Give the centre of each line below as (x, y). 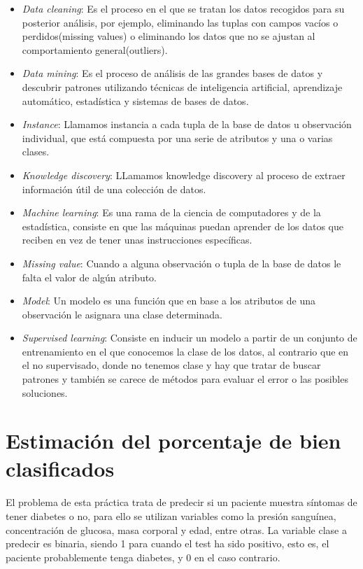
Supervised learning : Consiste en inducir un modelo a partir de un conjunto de (190, 338)
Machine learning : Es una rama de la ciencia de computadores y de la (171, 212)
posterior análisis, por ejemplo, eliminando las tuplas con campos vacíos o (180, 22)
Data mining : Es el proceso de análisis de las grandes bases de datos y (172, 73)
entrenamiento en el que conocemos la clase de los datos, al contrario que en (185, 351)
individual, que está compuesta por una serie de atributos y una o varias (177, 138)
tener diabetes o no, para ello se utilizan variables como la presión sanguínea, (171, 516)
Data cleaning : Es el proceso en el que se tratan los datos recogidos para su (183, 8)
